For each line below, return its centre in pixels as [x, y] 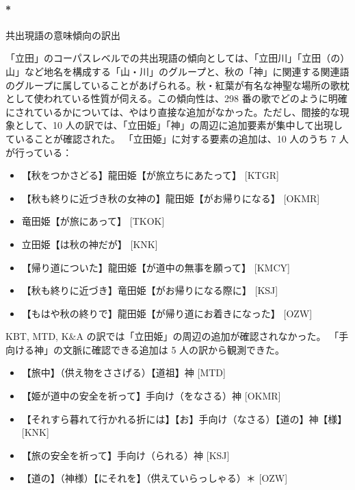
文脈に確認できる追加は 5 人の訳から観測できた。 [174, 349]
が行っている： [39, 152]
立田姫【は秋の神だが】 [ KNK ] [90, 244]
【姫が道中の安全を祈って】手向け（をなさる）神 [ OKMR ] [151, 396]
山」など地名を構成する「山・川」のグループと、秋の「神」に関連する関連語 [177, 71]
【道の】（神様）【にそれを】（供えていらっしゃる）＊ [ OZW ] [155, 478]
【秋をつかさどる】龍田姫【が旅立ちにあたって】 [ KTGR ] [150, 175]
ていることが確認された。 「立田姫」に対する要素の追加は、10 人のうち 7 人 [177, 138]
